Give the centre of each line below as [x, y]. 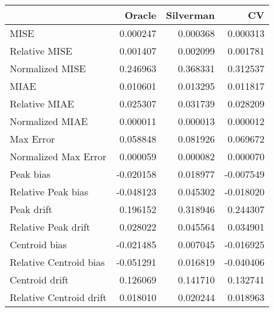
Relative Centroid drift [58, 297]
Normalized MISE [48, 68]
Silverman [190, 15]
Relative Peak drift [50, 227]
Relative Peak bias [49, 192]
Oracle [141, 15]
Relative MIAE [42, 103]
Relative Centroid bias [57, 262]
